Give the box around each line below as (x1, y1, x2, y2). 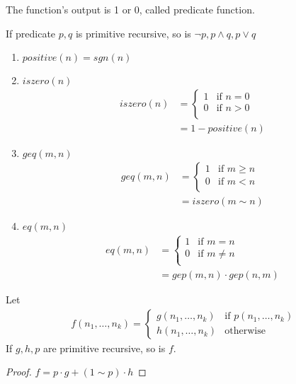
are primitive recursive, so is (42, 340, 166, 355)
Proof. (6, 364, 32, 379)
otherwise (224, 326, 266, 337)
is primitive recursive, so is (75, 25, 191, 40)
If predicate (6, 25, 56, 40)
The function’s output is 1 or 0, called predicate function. (6, 2, 255, 16)
